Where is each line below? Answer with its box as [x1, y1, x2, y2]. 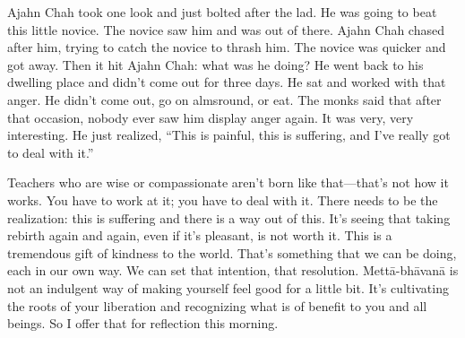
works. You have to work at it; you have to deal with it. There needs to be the [7, 190, 438, 209]
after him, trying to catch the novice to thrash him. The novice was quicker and [7, 38, 446, 56]
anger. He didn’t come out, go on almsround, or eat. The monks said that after [7, 90, 442, 108]
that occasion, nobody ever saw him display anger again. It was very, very [7, 108, 414, 126]
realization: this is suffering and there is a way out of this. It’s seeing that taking [7, 208, 451, 227]
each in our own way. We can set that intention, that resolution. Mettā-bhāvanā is [7, 261, 459, 280]
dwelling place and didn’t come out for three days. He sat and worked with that [7, 73, 446, 91]
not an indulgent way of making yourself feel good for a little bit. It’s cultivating [7, 278, 449, 297]
